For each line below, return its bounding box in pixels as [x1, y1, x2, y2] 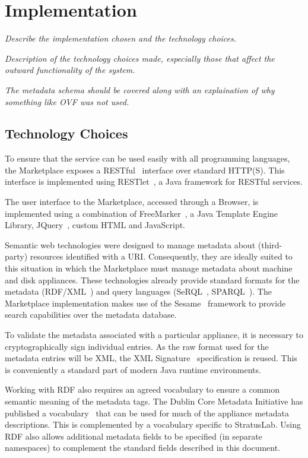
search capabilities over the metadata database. [5, 308, 177, 321]
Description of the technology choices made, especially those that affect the [5, 52, 275, 64]
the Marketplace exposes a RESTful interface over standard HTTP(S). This [5, 163, 285, 176]
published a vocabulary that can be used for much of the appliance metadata [5, 406, 289, 419]
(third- [258, 238, 282, 251]
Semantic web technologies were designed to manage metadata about [5, 238, 256, 251]
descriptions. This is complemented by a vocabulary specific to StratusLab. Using [5, 418, 301, 431]
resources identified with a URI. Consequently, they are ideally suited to [30, 250, 293, 263]
